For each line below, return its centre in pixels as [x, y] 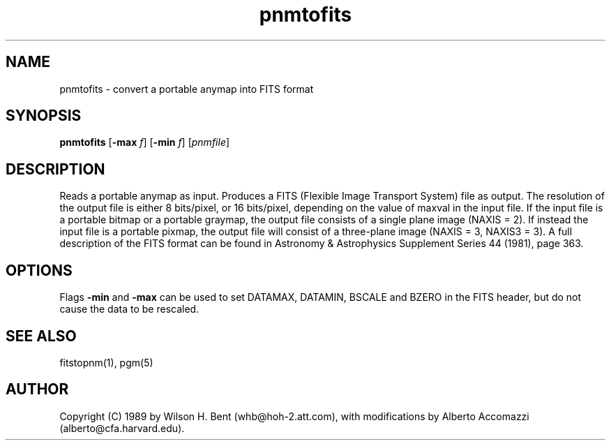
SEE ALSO [41, 336]
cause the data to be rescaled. [129, 309]
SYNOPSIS [44, 116]
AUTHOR [37, 389]
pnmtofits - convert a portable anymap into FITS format [187, 89]
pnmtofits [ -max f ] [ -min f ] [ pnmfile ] [145, 142]
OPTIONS [39, 270]
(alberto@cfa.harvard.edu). [122, 428]
